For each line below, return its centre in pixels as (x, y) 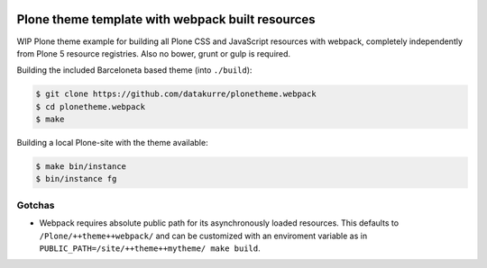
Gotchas (36, 205)
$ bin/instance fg (76, 179)
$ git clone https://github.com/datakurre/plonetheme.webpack (176, 94)
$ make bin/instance (81, 167)
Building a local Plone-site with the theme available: (112, 143)
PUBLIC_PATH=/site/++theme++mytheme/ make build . (150, 248)
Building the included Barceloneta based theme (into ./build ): (134, 70)
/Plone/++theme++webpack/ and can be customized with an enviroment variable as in (203, 236)
